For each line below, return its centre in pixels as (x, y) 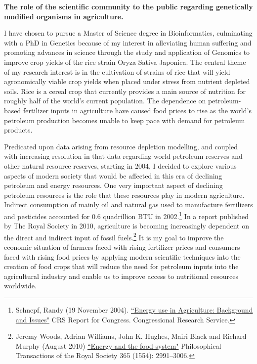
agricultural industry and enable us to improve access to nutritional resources (121, 276)
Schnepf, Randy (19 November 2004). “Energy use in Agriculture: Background (134, 309)
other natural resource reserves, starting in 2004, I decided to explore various (120, 165)
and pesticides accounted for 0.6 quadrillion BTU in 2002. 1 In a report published (126, 215)
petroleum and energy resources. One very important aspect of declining (113, 185)
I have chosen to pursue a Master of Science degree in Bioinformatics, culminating (128, 33)
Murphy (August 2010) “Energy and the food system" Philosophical (118, 345)
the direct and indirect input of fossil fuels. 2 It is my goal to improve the (114, 236)
